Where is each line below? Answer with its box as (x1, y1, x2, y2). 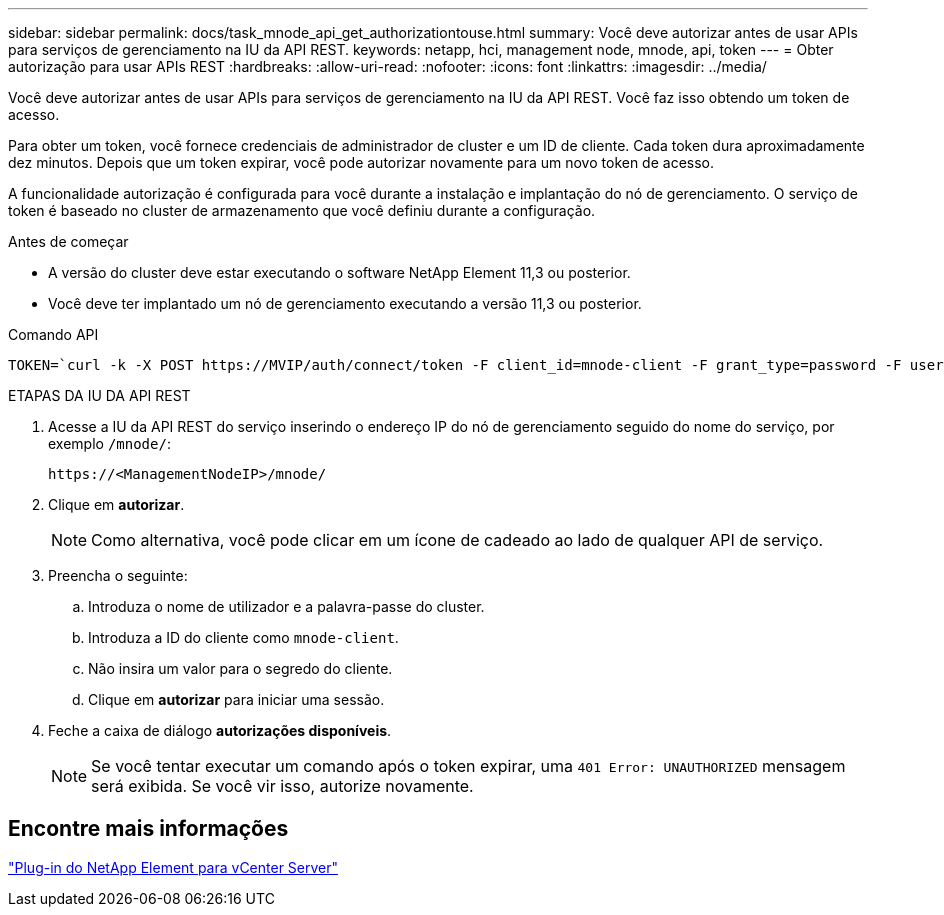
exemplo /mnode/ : (48, 435, 171, 452)
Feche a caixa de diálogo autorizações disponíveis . (48, 722, 392, 739)
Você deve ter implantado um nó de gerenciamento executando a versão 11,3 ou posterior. (48, 295, 642, 312)
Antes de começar (8, 233, 129, 250)
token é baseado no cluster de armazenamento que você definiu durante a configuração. (8, 202, 596, 219)
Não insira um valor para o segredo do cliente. (88, 660, 393, 677)
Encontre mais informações (8, 816, 289, 842)
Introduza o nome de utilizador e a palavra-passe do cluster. (88, 598, 485, 615)
